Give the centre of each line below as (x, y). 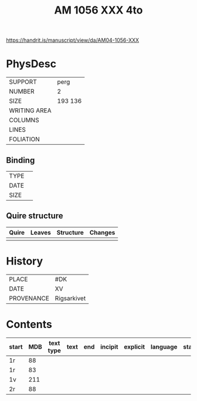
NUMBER (22, 92)
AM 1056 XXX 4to (98, 10)
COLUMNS (24, 120)
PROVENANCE (29, 298)
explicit (135, 346)
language (164, 346)
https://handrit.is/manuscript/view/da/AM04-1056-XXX (73, 40)
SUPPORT (23, 82)
